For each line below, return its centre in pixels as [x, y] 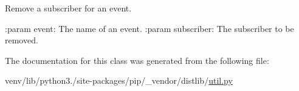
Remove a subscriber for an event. [68, 8]
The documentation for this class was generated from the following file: [137, 60]
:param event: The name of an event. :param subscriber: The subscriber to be [149, 28]
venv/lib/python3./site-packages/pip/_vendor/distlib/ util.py [119, 80]
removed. [22, 40]
